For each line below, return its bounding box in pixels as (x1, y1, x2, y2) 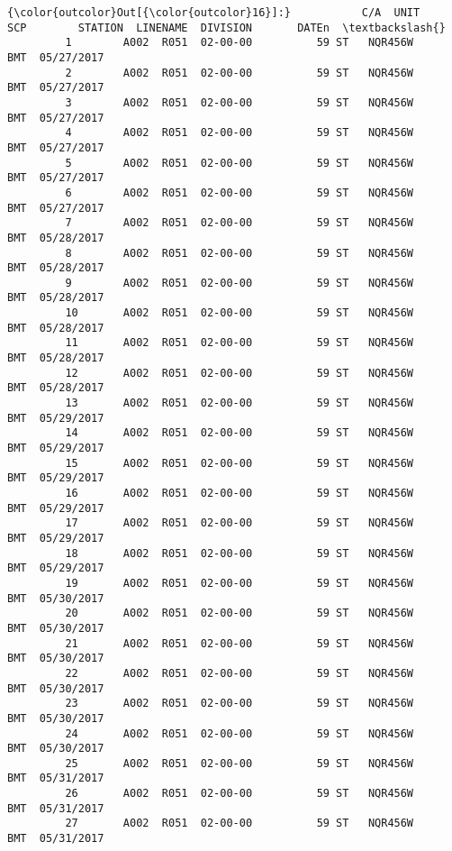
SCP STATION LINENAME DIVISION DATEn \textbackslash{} (7, 21, 446, 34)
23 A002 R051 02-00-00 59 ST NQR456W (65, 697, 414, 710)
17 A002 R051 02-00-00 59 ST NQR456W (65, 517, 414, 530)
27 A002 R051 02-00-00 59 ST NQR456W (65, 817, 414, 830)
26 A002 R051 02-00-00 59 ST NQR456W (65, 787, 414, 801)
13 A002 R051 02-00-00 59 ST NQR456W (65, 397, 414, 410)
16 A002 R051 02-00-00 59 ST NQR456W (65, 487, 414, 499)
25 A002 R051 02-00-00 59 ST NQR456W (65, 756, 414, 770)
